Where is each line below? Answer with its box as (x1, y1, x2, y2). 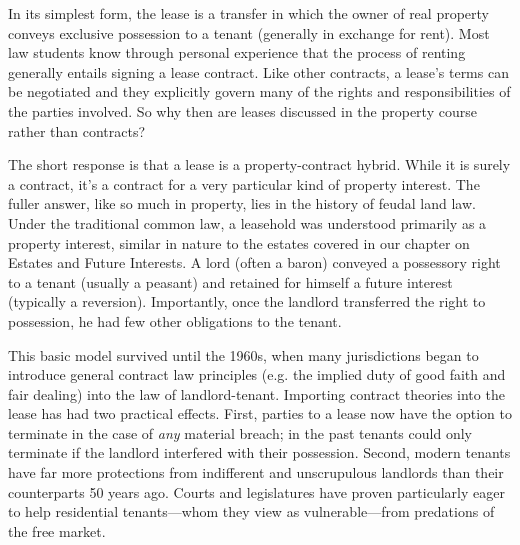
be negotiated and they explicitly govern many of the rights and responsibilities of (8, 81, 511, 102)
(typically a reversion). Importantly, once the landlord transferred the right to (8, 291, 486, 312)
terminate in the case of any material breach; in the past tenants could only (8, 422, 472, 443)
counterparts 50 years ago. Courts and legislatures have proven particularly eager (8, 481, 505, 502)
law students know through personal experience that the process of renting (8, 42, 466, 63)
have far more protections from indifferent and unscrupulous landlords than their (8, 462, 504, 483)
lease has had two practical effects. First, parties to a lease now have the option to (8, 403, 512, 424)
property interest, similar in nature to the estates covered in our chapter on (8, 232, 470, 253)
